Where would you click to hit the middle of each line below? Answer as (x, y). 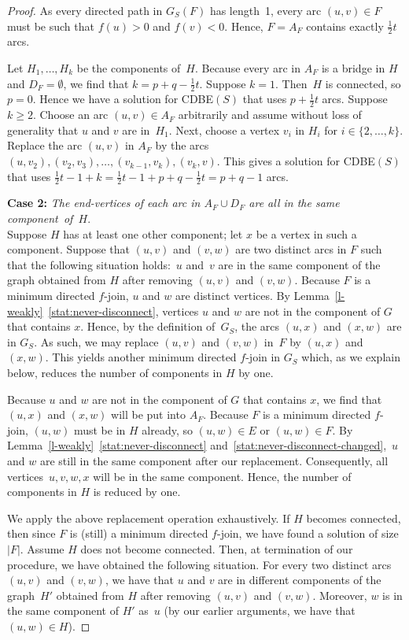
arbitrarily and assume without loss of (270, 115)
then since (31, 533)
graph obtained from (57, 280)
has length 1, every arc (265, 10)
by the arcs (182, 145)
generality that (43, 129)
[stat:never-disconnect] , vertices (123, 311)
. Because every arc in (248, 68)
